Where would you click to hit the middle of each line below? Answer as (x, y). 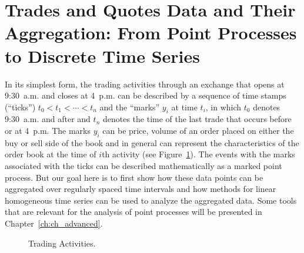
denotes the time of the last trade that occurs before (197, 119)
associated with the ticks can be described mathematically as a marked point (143, 166)
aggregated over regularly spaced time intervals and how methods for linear (141, 189)
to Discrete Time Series (102, 55)
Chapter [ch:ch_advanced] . (54, 223)
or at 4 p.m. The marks (48, 131)
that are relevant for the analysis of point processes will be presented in (133, 212)
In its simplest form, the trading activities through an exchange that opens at (145, 84)
